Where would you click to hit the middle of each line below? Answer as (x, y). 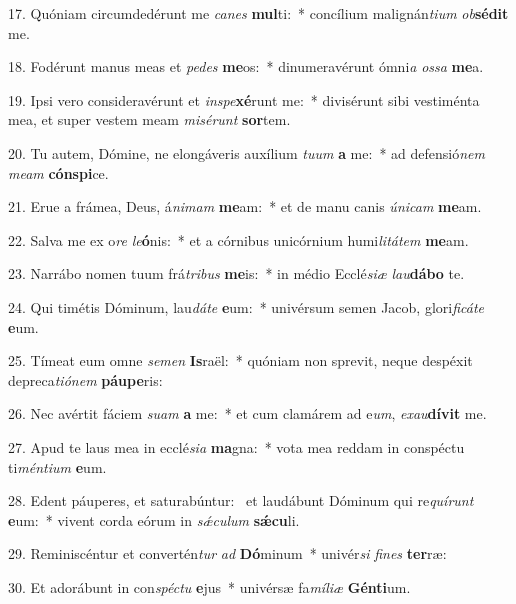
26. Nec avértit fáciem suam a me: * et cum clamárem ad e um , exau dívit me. (247, 413)
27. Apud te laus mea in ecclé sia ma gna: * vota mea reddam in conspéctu (236, 446)
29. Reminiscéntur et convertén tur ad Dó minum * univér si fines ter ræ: (227, 553)
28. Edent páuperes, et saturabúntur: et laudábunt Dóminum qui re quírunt (241, 500)
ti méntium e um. (57, 466)
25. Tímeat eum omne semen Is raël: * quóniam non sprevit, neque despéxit (240, 360)
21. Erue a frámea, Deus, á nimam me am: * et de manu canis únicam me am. (245, 206)
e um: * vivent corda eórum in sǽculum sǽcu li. (154, 519)
